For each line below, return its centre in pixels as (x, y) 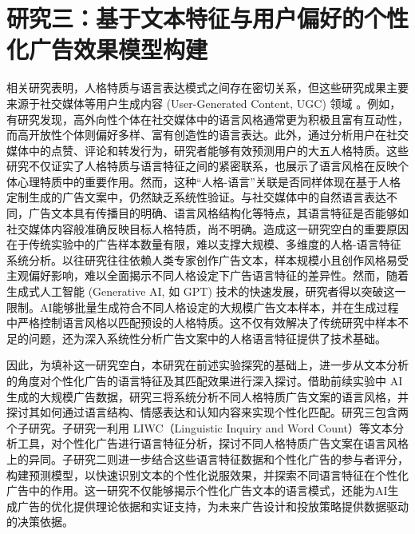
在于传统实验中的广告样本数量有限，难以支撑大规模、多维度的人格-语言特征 (204, 244)
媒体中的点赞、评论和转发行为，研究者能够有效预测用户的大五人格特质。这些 (207, 150)
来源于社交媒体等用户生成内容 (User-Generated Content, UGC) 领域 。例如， (204, 103)
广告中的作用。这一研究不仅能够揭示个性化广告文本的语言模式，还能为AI (197, 490)
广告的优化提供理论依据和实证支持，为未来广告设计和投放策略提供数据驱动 (213, 506)
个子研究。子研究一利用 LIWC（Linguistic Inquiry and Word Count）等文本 (200, 427)
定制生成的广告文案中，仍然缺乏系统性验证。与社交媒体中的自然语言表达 (196, 197)
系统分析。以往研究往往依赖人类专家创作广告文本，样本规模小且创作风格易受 (207, 259)
